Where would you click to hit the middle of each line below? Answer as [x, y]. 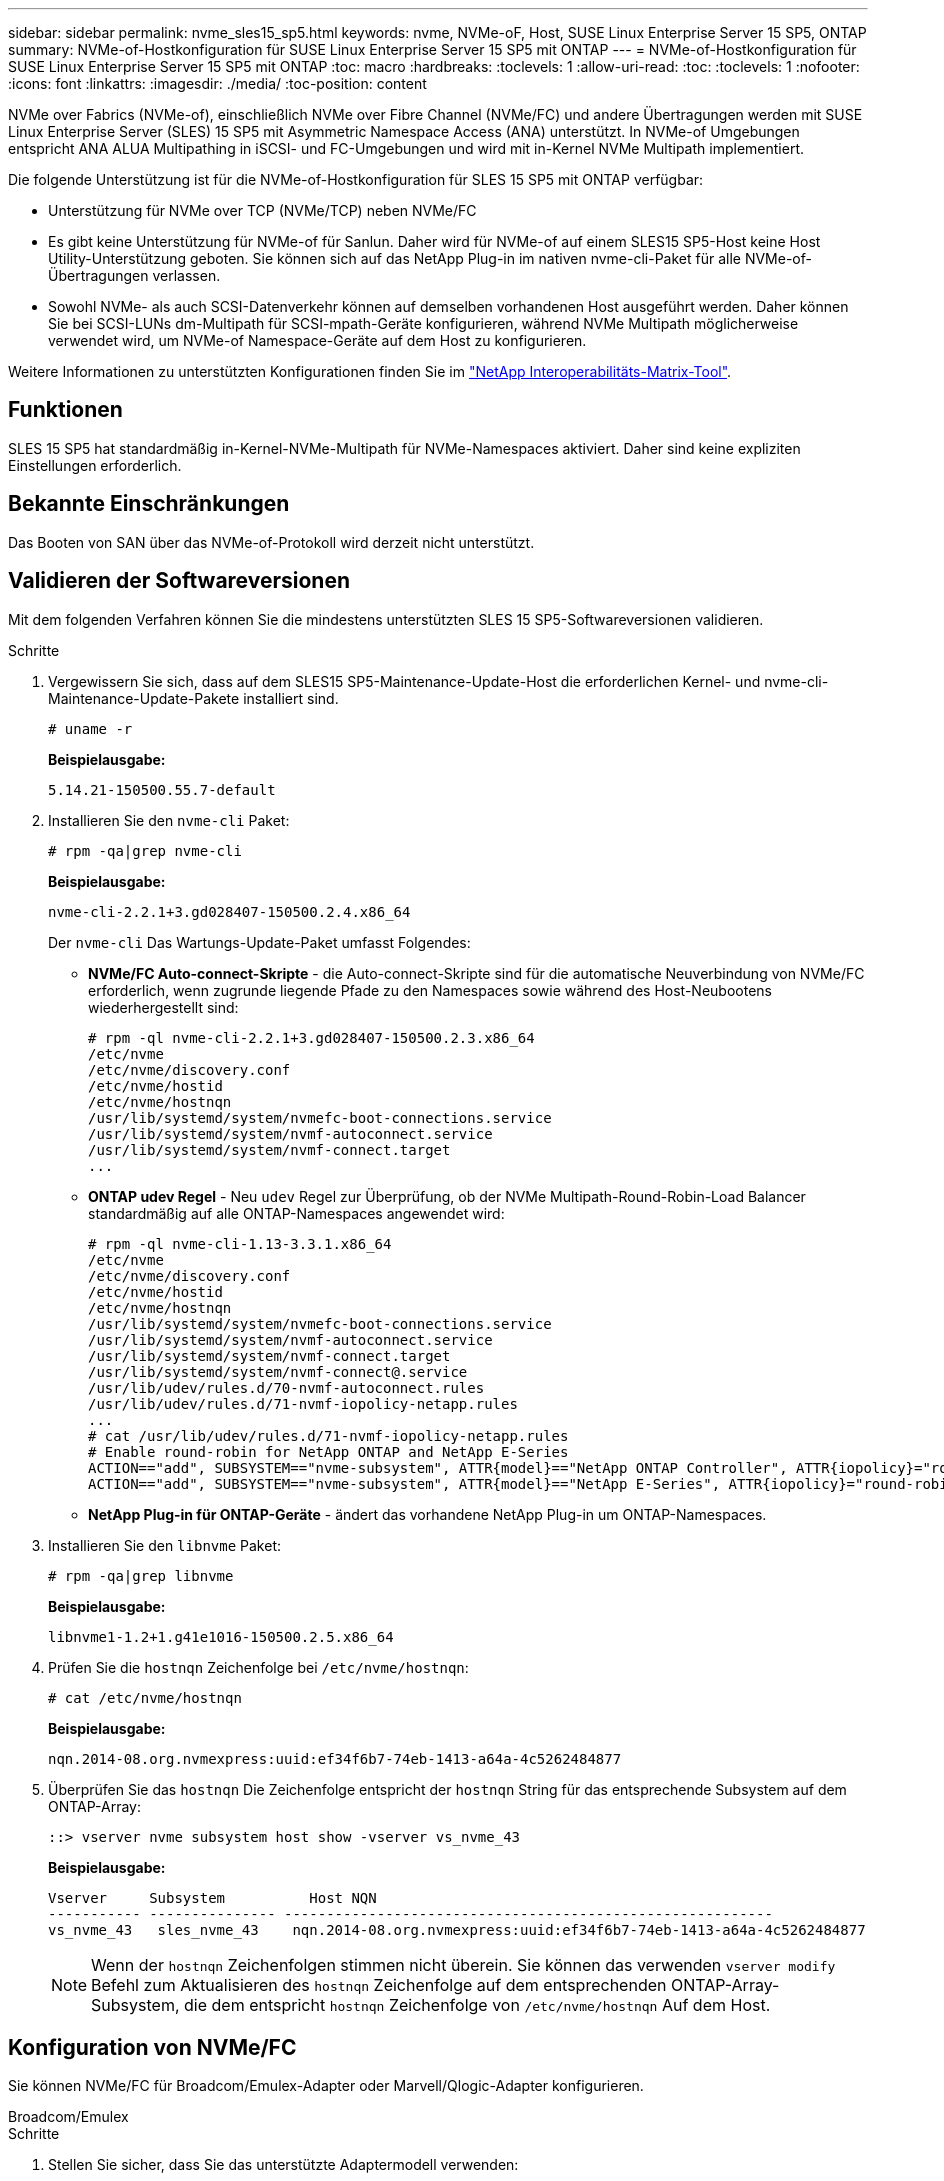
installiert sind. [291, 698]
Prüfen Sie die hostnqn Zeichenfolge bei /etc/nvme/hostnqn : [258, 1667]
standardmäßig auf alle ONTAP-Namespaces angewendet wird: [296, 1213]
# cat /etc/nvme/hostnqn [145, 1697]
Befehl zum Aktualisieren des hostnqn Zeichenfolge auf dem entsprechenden [379, 1984]
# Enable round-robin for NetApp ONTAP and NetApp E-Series [328, 1451]
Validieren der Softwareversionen [179, 581]
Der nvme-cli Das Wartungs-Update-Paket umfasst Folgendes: [259, 942]
